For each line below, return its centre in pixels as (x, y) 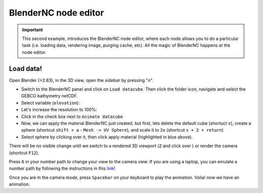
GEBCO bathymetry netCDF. (49, 96)
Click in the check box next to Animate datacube (72, 116)
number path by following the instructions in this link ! (62, 169)
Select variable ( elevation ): (50, 103)
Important (33, 30)
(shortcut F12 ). (24, 153)
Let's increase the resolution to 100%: (59, 110)
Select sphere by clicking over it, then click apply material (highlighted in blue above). (107, 137)
